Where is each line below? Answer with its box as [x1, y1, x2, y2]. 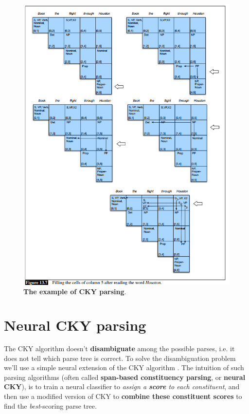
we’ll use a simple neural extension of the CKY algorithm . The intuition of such [4, 362, 244, 373]
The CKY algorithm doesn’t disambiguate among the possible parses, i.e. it [4, 343, 235, 353]
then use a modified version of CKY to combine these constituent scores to [4, 391, 242, 401]
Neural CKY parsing [4, 315, 146, 335]
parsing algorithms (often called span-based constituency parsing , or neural [4, 372, 246, 382]
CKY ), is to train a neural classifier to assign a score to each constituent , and [4, 381, 240, 392]
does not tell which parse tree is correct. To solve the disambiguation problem [4, 353, 236, 363]
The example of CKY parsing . [23, 286, 126, 297]
